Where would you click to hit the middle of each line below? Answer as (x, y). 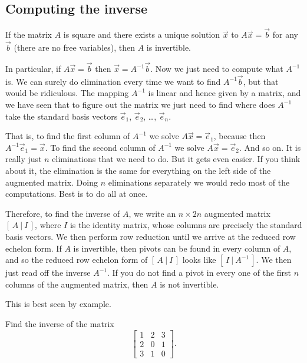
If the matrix (29, 34)
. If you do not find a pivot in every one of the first (199, 273)
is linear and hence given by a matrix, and (225, 93)
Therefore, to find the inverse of (63, 213)
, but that (261, 81)
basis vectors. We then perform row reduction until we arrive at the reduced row (151, 236)
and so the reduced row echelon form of (77, 260)
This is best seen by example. (58, 304)
